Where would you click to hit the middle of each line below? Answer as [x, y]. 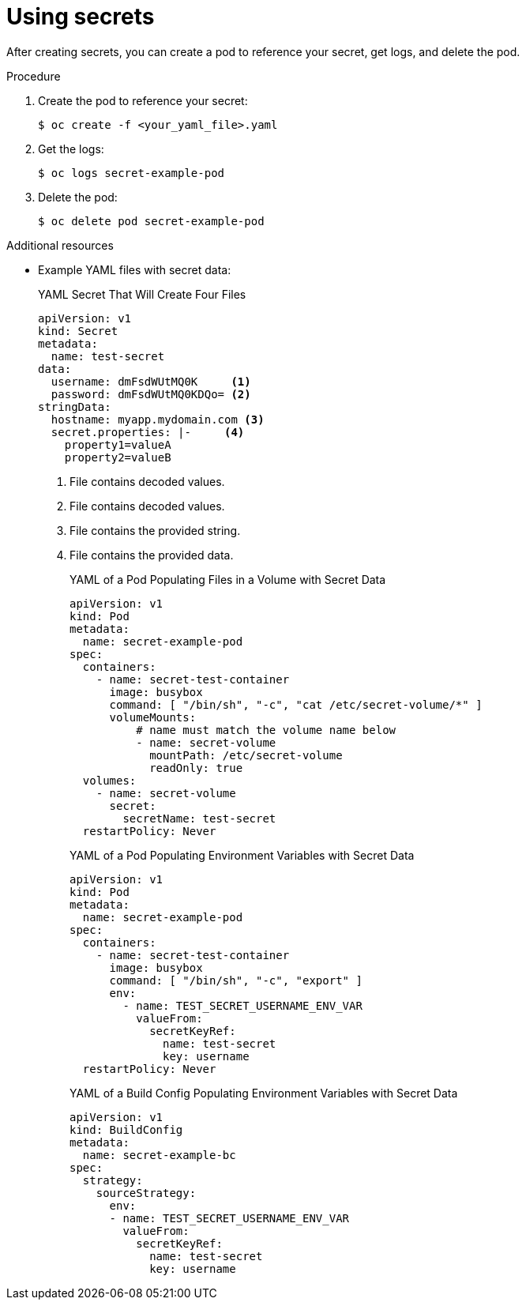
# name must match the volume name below [266, 730]
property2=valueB [118, 457]
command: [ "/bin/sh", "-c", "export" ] [236, 980]
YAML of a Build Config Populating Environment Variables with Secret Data [264, 1093]
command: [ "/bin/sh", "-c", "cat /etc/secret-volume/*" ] [296, 704]
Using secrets [81, 17]
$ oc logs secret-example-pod [131, 173]
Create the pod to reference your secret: [143, 100]
